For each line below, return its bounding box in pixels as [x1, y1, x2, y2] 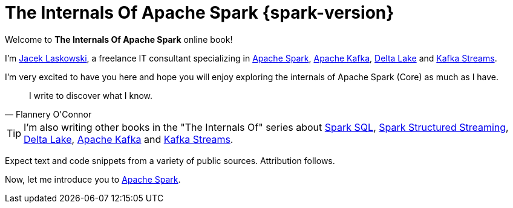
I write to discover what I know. [29, 90, 153, 101]
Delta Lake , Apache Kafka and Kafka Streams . [24, 133, 234, 145]
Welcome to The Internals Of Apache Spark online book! [5, 34, 233, 45]
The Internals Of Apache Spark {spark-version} [5, 2, 394, 23]
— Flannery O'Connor [5, 109, 92, 119]
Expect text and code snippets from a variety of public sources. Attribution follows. [5, 155, 335, 166]
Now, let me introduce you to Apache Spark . [5, 174, 181, 184]
